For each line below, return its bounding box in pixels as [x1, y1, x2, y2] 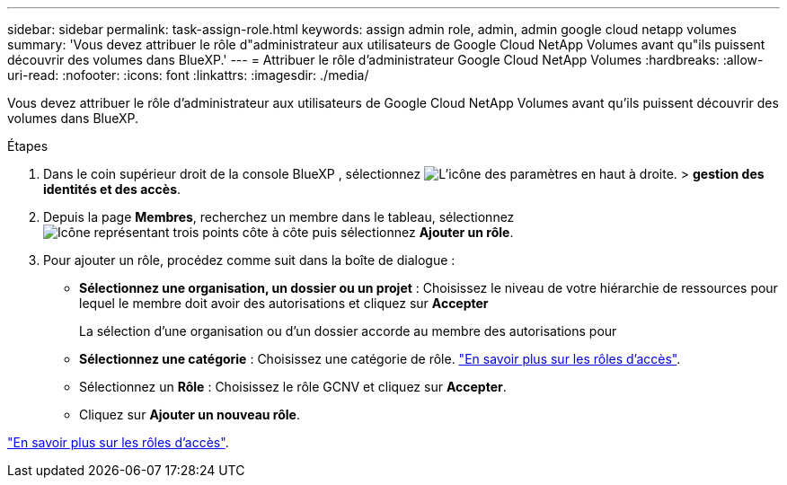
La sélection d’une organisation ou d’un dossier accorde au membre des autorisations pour [79, 323, 617, 339]
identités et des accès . [43, 181, 181, 197]
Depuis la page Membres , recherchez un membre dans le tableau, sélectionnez [43, 209, 515, 225]
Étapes [7, 138, 49, 154]
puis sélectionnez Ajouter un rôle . [312, 225, 514, 240]
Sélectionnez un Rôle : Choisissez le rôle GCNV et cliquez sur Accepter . [79, 379, 507, 394]
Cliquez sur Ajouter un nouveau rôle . [79, 407, 300, 422]
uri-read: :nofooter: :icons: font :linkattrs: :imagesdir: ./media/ [7, 67, 369, 83]
